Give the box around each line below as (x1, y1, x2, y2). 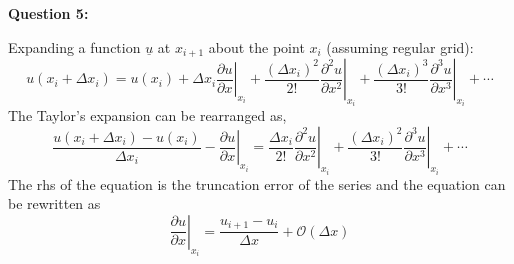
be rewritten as (8, 193, 101, 214)
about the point (208, 36, 305, 57)
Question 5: (8, 3, 89, 23)
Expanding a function (8, 36, 141, 57)
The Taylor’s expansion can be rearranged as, (8, 105, 287, 126)
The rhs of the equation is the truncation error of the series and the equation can (8, 173, 506, 194)
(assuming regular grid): (326, 36, 474, 57)
